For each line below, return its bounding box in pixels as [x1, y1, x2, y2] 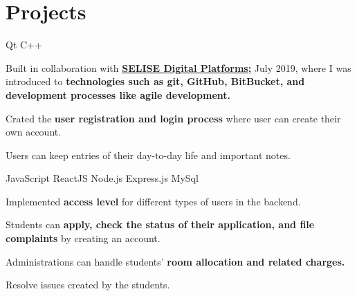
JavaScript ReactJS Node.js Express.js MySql [6, 171, 199, 185]
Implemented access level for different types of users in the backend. [6, 194, 301, 208]
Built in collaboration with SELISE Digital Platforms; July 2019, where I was [6, 60, 351, 75]
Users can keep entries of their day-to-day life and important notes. [6, 147, 291, 162]
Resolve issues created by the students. [6, 277, 170, 292]
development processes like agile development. [6, 87, 231, 102]
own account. [6, 124, 62, 139]
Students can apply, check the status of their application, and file [6, 217, 315, 232]
